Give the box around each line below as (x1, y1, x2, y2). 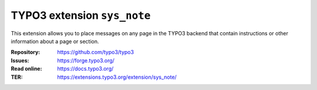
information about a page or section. (11, 38, 99, 45)
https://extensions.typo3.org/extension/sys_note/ (57, 74, 177, 81)
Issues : (11, 56, 29, 64)
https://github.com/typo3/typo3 (57, 49, 134, 56)
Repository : (11, 49, 41, 56)
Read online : (11, 65, 42, 72)
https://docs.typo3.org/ (57, 65, 114, 72)
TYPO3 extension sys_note (11, 9, 151, 22)
